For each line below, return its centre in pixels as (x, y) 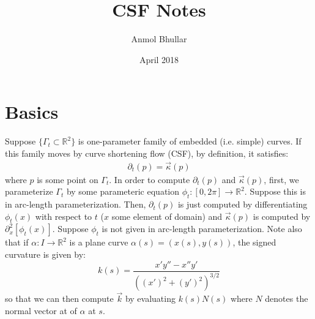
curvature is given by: (45, 254)
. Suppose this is (275, 191)
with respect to (64, 216)
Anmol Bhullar (159, 39)
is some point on (68, 179)
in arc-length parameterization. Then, (76, 204)
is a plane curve (99, 242)
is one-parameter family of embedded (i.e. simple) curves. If (190, 141)
